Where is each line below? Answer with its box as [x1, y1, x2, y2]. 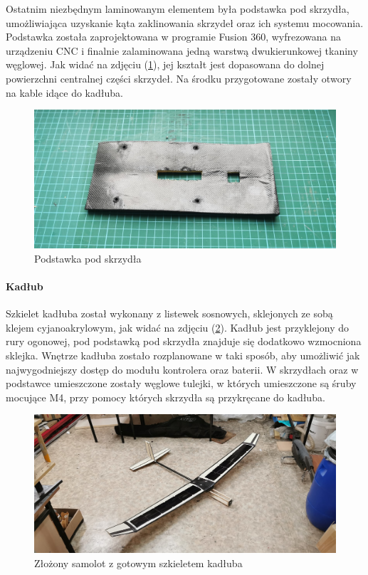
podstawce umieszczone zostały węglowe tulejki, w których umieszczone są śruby [6, 376, 357, 391]
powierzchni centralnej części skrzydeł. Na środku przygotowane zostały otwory [6, 70, 352, 85]
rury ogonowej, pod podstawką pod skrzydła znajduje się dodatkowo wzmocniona [6, 334, 362, 349]
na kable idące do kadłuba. [6, 85, 123, 100]
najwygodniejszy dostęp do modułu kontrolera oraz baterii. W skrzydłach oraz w [6, 362, 359, 376]
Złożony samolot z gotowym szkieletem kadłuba [34, 555, 243, 570]
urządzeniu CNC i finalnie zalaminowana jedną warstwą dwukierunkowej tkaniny [6, 43, 358, 58]
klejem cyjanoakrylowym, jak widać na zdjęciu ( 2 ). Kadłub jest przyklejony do [6, 320, 349, 334]
